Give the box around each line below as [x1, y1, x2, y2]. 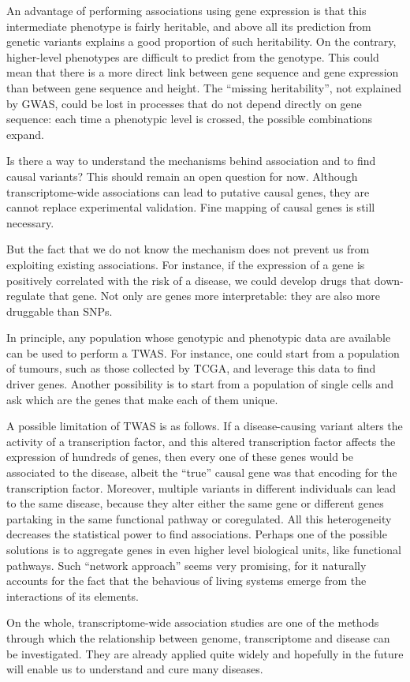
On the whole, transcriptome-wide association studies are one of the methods [6, 614, 379, 631]
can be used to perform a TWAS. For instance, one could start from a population [6, 344, 400, 361]
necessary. [6, 214, 54, 230]
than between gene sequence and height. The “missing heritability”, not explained [6, 79, 402, 96]
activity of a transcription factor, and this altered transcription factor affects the [6, 433, 396, 449]
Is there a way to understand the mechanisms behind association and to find [6, 152, 376, 169]
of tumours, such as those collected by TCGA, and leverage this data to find [6, 360, 376, 377]
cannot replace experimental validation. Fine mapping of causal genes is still [6, 199, 375, 215]
